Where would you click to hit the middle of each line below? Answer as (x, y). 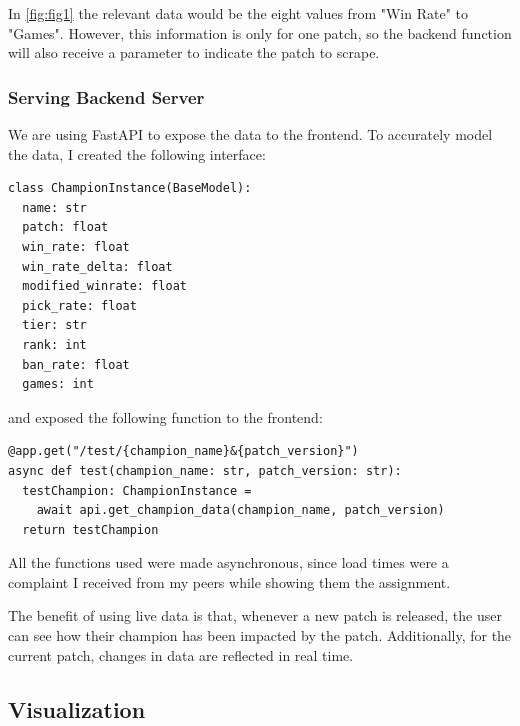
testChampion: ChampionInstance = (137, 490)
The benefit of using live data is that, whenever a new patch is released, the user (255, 615)
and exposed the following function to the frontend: (165, 416)
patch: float (65, 227)
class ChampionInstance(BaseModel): (130, 188)
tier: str (54, 325)
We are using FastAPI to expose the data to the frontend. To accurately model (250, 134)
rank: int (54, 344)
